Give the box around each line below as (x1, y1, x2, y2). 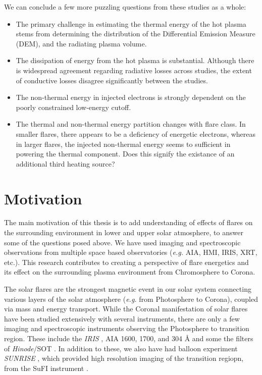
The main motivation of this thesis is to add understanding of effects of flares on (4, 217, 253, 228)
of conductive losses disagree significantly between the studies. (16, 75, 208, 85)
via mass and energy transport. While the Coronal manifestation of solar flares (4, 303, 248, 314)
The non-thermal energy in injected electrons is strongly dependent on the (16, 92, 246, 102)
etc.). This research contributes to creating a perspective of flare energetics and (4, 256, 249, 267)
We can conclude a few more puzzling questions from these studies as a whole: (4, 2, 246, 12)
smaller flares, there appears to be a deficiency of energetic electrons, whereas (16, 128, 256, 139)
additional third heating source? (16, 158, 115, 169)
